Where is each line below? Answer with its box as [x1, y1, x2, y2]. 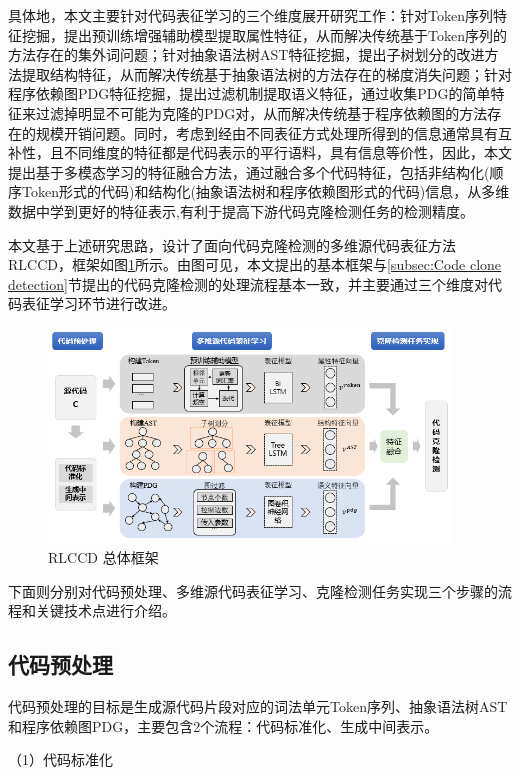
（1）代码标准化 [8, 749, 113, 770]
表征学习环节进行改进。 [21, 293, 176, 314]
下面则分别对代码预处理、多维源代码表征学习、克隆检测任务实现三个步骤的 [8, 580, 498, 601]
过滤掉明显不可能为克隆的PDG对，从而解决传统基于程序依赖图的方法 [35, 102, 488, 123]
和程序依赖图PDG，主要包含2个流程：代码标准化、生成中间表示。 [8, 715, 439, 736]
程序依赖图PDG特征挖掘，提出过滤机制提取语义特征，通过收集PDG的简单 [8, 83, 491, 104]
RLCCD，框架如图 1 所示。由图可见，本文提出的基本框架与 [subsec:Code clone [8, 254, 502, 275]
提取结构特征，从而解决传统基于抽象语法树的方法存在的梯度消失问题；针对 [21, 63, 512, 84]
